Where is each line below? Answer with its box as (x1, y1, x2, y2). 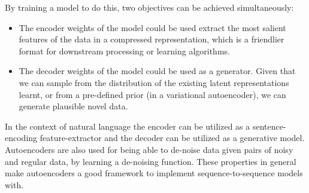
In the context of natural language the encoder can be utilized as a (5, 120, 250, 132)
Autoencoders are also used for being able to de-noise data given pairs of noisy (5, 143, 293, 155)
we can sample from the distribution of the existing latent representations (19, 76, 289, 88)
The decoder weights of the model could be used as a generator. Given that (19, 65, 296, 77)
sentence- (252, 120, 286, 132)
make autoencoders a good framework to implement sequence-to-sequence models (5, 167, 303, 179)
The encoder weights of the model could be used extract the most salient (19, 21, 286, 33)
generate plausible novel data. (19, 100, 128, 112)
